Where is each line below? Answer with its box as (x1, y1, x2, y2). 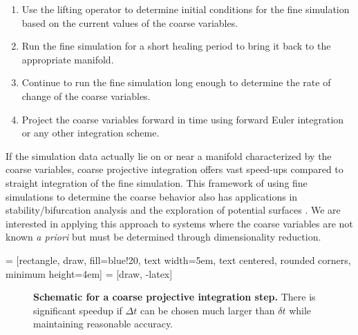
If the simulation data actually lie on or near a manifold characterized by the (6, 148, 332, 163)
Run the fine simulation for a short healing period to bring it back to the (21, 39, 331, 53)
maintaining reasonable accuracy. (33, 316, 173, 331)
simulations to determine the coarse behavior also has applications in (6, 189, 298, 203)
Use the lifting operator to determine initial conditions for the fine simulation (21, 2, 350, 16)
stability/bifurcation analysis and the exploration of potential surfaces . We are (6, 203, 341, 217)
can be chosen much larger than (140, 303, 275, 317)
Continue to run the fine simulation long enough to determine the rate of (21, 75, 331, 90)
